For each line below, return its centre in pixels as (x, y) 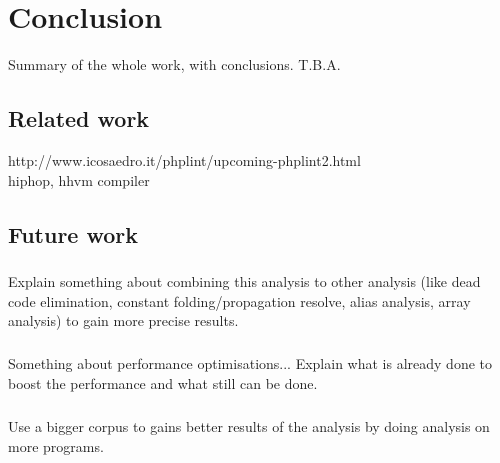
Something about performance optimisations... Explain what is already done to (250, 363)
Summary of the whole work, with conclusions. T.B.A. (174, 64)
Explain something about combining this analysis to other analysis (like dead (244, 281)
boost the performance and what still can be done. (163, 383)
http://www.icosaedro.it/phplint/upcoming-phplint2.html (184, 159)
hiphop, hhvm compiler (79, 179)
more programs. (56, 445)
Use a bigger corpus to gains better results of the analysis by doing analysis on (249, 425)
